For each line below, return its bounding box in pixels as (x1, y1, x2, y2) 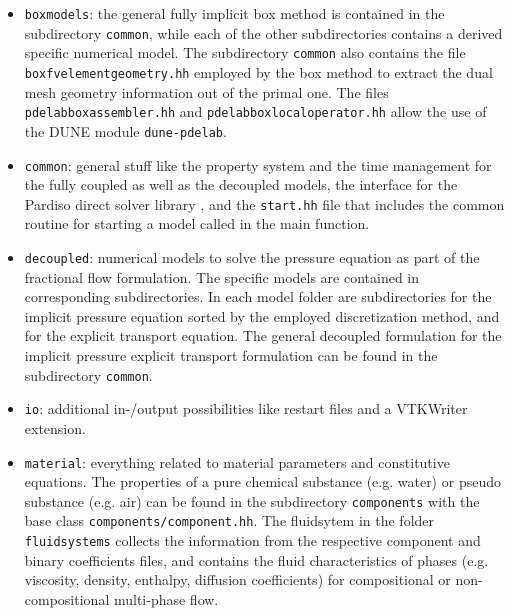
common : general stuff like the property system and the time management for (24, 154, 492, 175)
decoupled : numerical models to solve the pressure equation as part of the (24, 247, 480, 268)
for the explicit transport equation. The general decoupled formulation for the (24, 325, 502, 346)
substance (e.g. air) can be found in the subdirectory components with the (24, 490, 480, 511)
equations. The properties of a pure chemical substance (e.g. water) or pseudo (24, 471, 501, 492)
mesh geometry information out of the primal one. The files (24, 81, 389, 102)
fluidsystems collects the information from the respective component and (24, 530, 481, 551)
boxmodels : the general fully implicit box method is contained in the (24, 3, 445, 23)
